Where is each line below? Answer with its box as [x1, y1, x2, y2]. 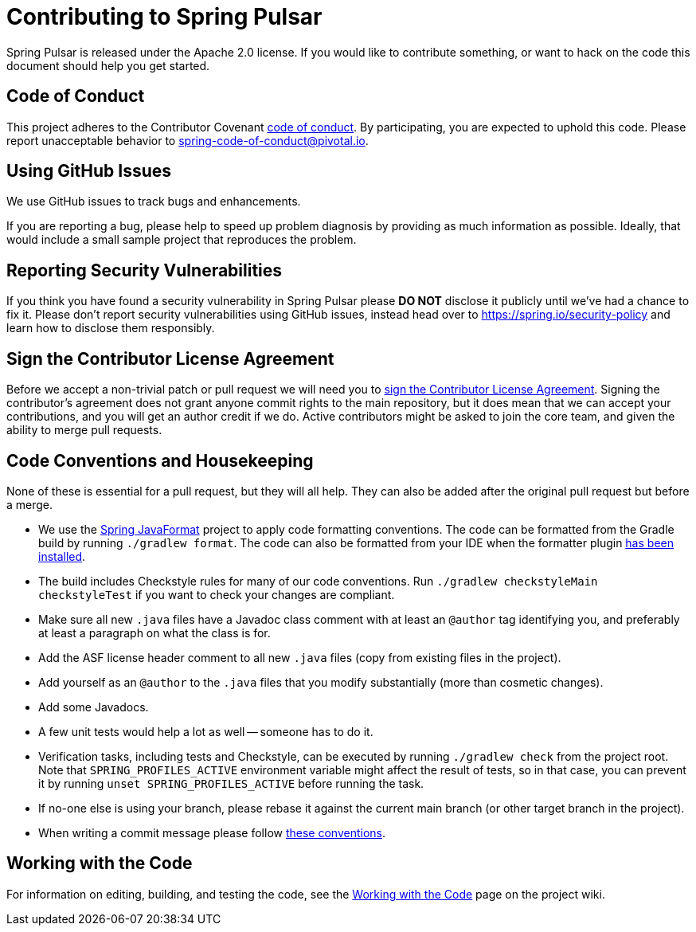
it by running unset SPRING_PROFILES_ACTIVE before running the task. [38, 776, 424, 790]
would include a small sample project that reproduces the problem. [6, 233, 357, 247]
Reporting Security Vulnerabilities [6, 260, 283, 280]
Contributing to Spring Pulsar [6, 3, 323, 30]
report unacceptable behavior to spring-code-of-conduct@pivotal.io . [6, 133, 369, 147]
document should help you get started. [6, 58, 210, 72]
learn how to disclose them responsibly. [6, 321, 215, 335]
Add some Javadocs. [38, 699, 149, 714]
